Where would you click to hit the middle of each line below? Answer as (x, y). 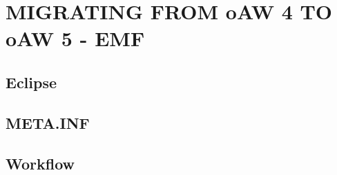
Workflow (40, 163)
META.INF (48, 122)
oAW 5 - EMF (75, 38)
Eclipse (31, 82)
